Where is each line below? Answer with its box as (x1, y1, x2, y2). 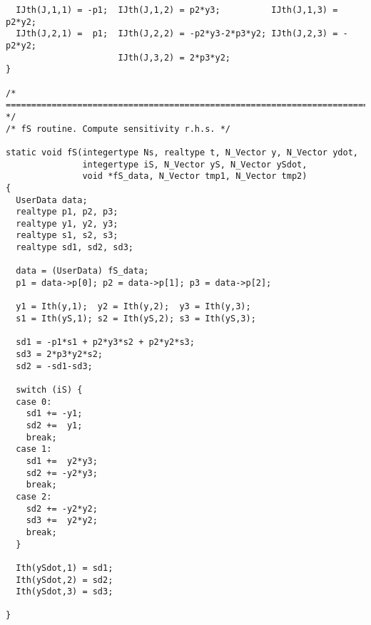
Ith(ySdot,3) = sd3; (16, 587, 113, 597)
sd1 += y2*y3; (26, 455, 98, 466)
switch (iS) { (16, 385, 83, 395)
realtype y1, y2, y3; (16, 218, 118, 229)
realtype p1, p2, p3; (16, 207, 118, 217)
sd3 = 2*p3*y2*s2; (16, 349, 103, 360)
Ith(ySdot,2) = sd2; (16, 574, 113, 585)
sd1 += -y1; (26, 408, 83, 419)
